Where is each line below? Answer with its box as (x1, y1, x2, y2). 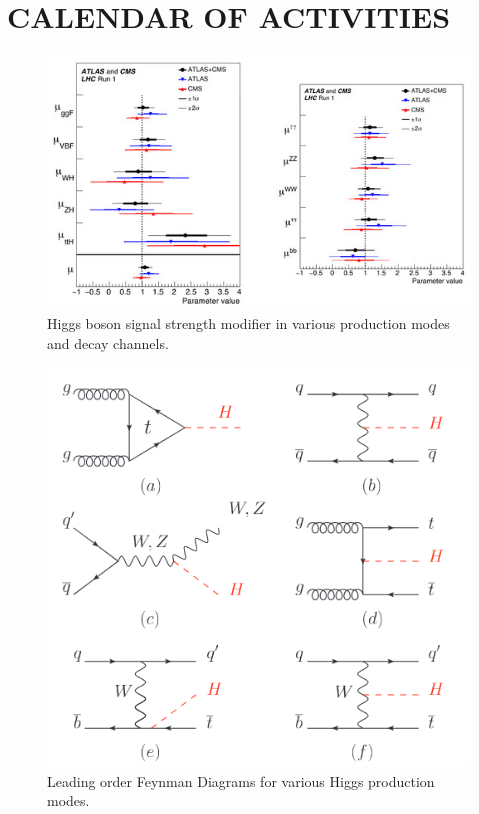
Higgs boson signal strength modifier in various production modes (47, 313, 450, 334)
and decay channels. (47, 332, 169, 353)
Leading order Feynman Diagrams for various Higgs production (47, 770, 435, 791)
